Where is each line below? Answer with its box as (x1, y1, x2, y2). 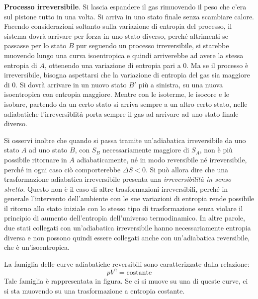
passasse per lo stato (4, 40, 67, 51)
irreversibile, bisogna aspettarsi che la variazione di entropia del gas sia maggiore (4, 70, 250, 80)
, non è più (199, 145, 233, 155)
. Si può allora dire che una (145, 164, 229, 174)
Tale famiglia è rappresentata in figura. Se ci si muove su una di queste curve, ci (4, 275, 248, 286)
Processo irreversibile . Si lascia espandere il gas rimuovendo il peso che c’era (4, 1, 247, 11)
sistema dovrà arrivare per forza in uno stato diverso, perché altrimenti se (4, 30, 229, 41)
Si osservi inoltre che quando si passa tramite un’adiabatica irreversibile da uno (4, 135, 246, 145)
